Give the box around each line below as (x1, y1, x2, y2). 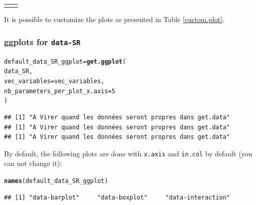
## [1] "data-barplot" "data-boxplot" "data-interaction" (4, 193, 230, 201)
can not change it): (4, 158, 62, 168)
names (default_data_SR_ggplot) (4, 177, 108, 184)
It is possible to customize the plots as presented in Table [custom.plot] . (4, 14, 225, 25)
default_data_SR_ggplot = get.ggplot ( (4, 58, 126, 65)
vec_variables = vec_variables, (4, 77, 105, 85)
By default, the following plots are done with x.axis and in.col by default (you (4, 148, 252, 158)
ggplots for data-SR (4, 35, 81, 48)
